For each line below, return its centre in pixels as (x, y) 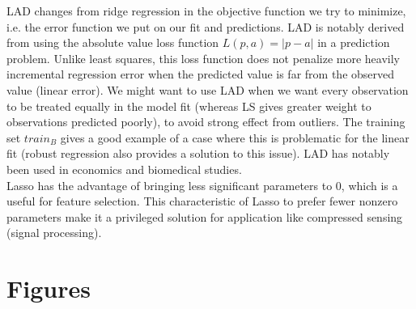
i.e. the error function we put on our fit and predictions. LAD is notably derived (206, 26)
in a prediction (354, 42)
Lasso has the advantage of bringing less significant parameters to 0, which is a (202, 185)
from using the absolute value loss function (113, 42)
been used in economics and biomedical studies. (124, 169)
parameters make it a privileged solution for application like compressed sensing (205, 216)
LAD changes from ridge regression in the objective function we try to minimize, (206, 11)
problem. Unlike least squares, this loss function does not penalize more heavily (203, 58)
